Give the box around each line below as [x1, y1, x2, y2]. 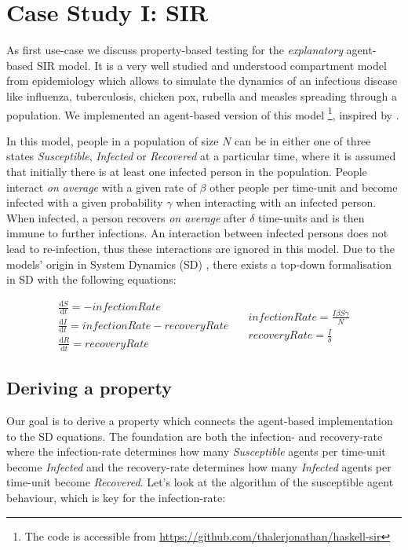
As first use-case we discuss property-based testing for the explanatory [6, 42, 343, 58]
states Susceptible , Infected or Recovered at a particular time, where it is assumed [6, 148, 396, 164]
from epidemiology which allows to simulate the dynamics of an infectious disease [6, 72, 398, 89]
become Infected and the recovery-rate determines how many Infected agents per [6, 458, 392, 475]
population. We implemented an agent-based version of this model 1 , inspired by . [6, 104, 399, 123]
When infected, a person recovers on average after [6, 209, 246, 225]
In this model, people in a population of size [6, 132, 219, 148]
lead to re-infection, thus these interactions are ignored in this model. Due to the [6, 240, 395, 256]
